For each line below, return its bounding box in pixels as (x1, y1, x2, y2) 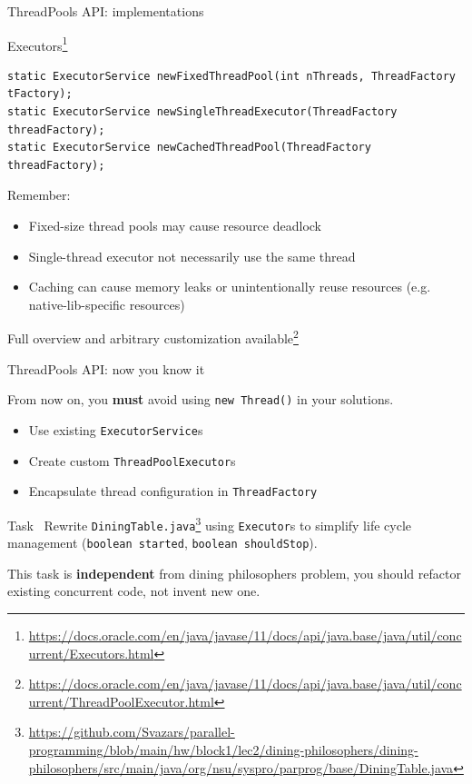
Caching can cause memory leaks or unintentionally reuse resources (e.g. (28, 277, 431, 296)
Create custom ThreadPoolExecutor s (28, 451, 236, 470)
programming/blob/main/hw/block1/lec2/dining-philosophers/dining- (28, 739, 418, 759)
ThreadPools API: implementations (7, 2, 204, 20)
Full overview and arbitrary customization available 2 (7, 326, 299, 348)
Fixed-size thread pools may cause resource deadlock (28, 216, 321, 234)
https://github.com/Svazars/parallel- (28, 722, 235, 741)
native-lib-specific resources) (28, 294, 185, 313)
